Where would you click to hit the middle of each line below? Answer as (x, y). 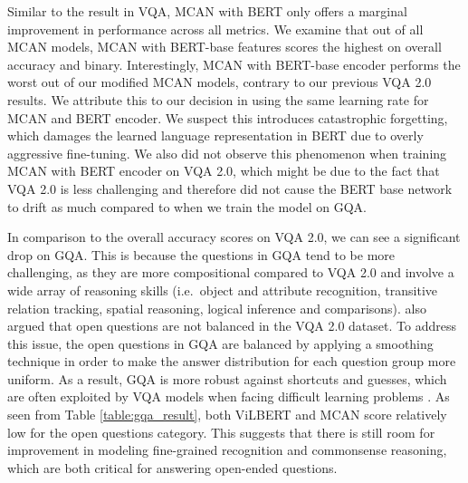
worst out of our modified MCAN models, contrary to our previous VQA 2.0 (220, 82)
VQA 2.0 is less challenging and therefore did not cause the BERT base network (230, 188)
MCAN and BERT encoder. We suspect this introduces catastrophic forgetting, (228, 117)
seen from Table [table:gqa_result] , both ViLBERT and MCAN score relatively (227, 415)
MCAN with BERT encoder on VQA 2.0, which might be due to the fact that (224, 171)
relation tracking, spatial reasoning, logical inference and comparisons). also (217, 308)
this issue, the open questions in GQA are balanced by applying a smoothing (220, 343)
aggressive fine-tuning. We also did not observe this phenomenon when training (227, 153)
